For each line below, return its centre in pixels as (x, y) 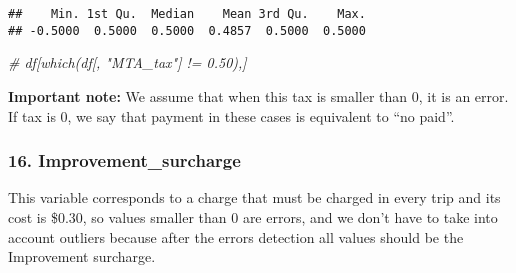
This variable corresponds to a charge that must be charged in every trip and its (254, 197)
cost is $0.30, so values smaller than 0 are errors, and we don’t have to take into (253, 216)
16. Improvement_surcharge (124, 160)
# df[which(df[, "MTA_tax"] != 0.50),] (127, 62)
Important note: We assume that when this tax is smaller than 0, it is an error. (258, 95)
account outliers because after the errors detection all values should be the (236, 236)
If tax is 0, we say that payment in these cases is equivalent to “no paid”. (231, 115)
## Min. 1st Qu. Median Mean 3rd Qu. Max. (187, 14)
